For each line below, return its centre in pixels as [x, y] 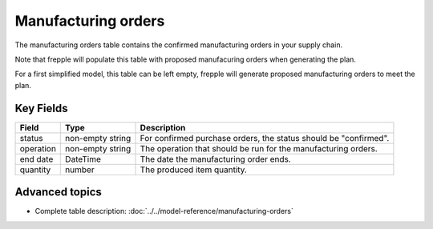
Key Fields [41, 108]
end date [36, 159]
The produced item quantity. [194, 170]
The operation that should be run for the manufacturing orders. [259, 148]
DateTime [83, 159]
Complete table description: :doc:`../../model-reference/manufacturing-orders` [164, 211]
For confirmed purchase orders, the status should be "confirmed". [265, 138]
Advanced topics [58, 192]
